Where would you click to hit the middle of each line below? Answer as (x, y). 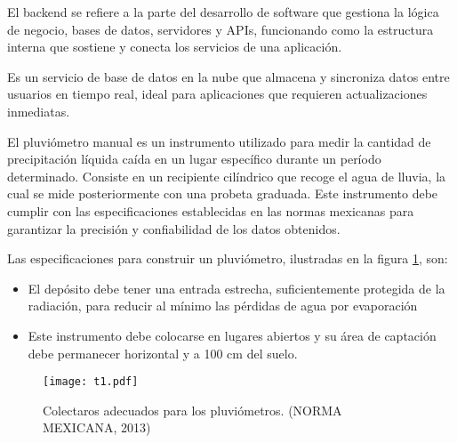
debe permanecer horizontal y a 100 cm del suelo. (163, 353)
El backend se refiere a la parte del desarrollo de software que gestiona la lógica (223, 12)
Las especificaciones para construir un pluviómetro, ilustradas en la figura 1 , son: (228, 258)
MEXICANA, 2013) (97, 427)
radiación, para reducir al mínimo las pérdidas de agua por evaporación (223, 306)
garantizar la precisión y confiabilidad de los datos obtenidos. (174, 228)
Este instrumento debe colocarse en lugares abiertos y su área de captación (232, 335)
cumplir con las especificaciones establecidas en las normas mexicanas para (211, 210)
